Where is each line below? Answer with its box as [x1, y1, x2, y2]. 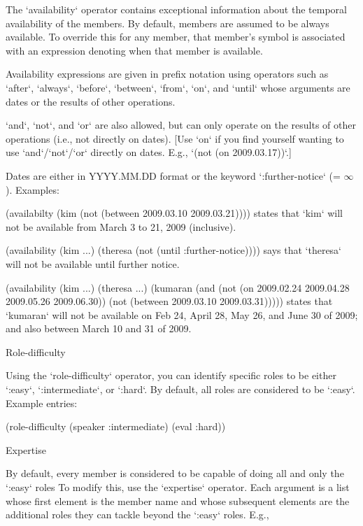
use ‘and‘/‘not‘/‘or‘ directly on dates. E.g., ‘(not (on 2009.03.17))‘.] [6, 145, 292, 159]
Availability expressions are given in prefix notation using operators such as [6, 66, 329, 81]
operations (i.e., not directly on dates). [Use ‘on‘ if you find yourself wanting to [6, 131, 344, 145]
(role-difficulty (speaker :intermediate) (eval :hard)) [6, 419, 226, 434]
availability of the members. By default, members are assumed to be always [6, 15, 329, 30]
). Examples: [6, 182, 59, 197]
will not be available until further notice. [6, 256, 180, 271]
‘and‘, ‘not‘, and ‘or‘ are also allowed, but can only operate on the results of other [6, 118, 356, 132]
